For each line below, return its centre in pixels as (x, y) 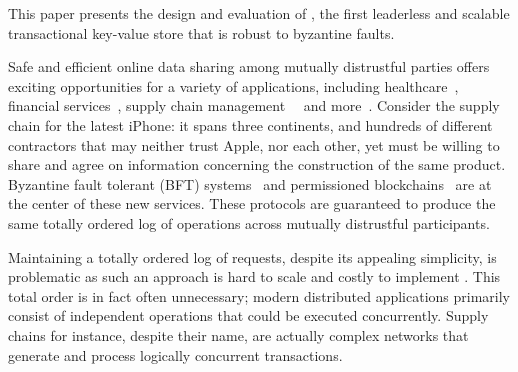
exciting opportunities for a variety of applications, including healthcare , (233, 85)
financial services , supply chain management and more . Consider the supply (254, 105)
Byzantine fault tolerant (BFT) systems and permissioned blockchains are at (250, 183)
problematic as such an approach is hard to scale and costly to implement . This (254, 276)
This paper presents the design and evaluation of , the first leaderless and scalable (259, 13)
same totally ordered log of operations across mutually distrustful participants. (249, 222)
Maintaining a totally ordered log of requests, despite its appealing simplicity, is (252, 256)
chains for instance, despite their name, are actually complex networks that (238, 334)
